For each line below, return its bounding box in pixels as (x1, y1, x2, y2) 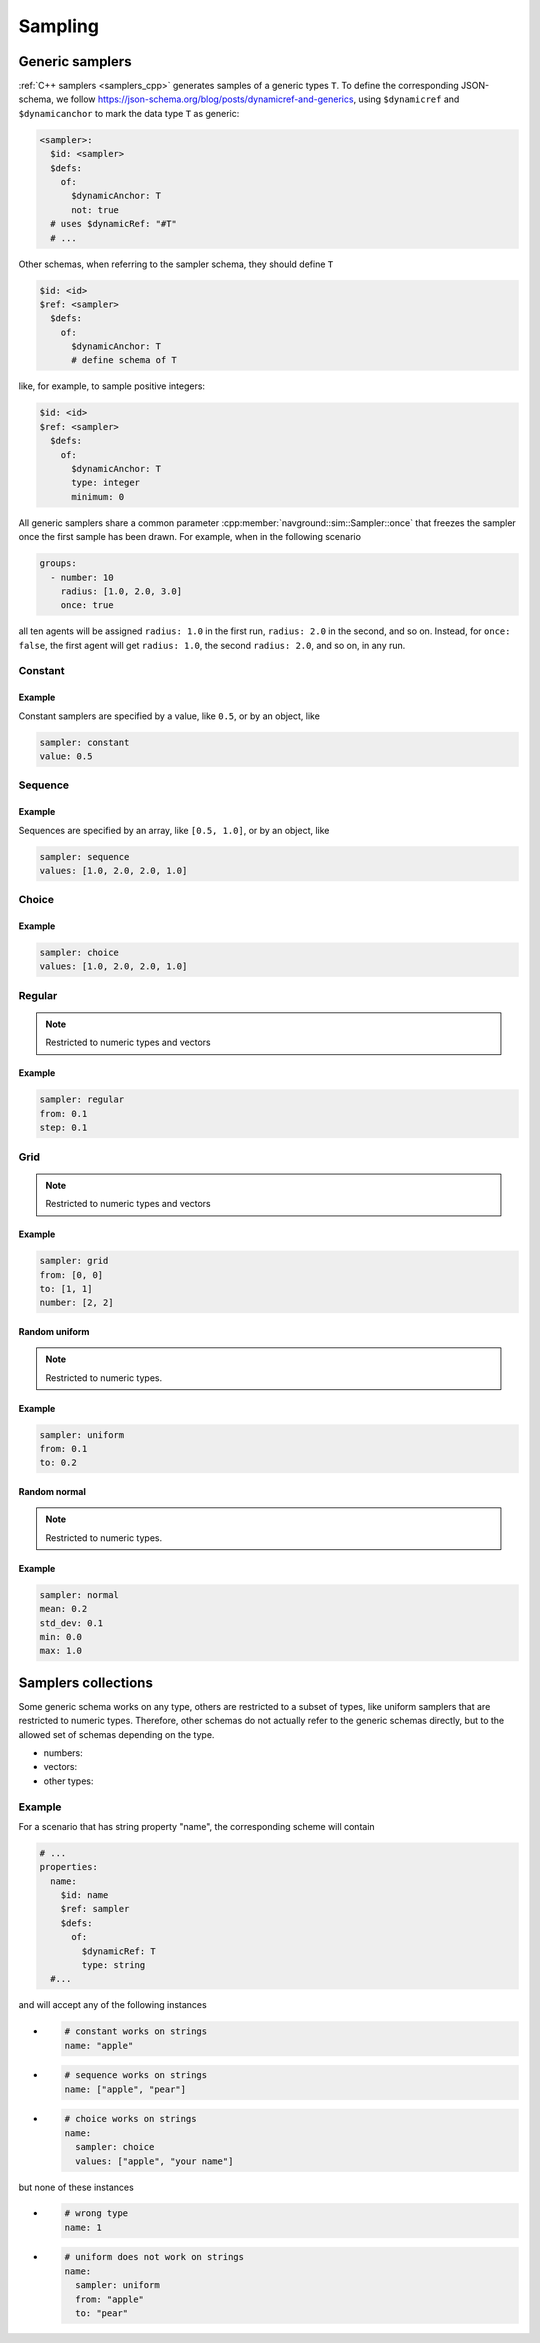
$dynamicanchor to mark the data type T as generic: (18, 107, 240, 119)
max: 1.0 (39, 1645, 83, 1657)
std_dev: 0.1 (39, 1617, 104, 1629)
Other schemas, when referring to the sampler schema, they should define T (18, 258, 334, 270)
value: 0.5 (39, 751, 93, 762)
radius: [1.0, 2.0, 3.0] (60, 585, 183, 597)
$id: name (60, 1890, 109, 1901)
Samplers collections (18, 1674, 154, 1691)
